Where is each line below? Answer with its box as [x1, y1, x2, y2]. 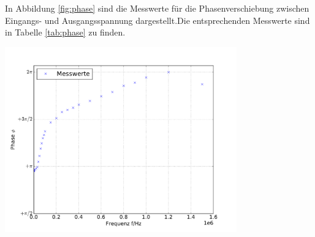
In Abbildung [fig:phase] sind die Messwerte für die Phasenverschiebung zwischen [5, 2, 309, 14]
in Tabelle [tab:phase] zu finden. [5, 26, 126, 39]
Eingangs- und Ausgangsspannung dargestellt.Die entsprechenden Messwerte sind [5, 13, 310, 26]
